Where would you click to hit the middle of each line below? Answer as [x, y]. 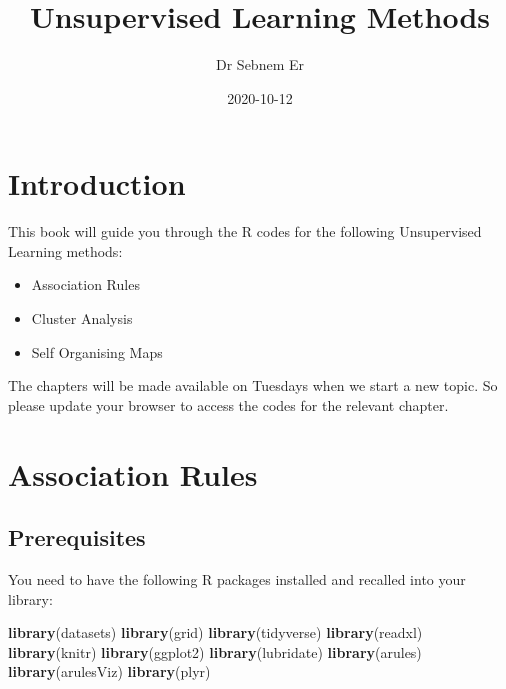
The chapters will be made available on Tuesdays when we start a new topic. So [253, 385]
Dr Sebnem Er [260, 64]
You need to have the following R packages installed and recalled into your [237, 578]
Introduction [97, 183]
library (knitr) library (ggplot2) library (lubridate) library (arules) [215, 651]
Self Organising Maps [97, 351]
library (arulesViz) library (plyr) [109, 671]
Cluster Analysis [82, 318]
